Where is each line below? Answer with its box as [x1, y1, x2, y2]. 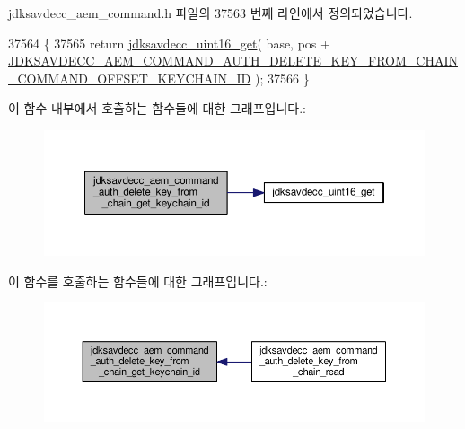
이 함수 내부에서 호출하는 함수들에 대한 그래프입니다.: [8, 99, 306, 118]
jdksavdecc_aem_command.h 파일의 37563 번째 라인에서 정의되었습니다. [8, 4, 413, 22]
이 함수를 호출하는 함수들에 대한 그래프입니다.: [8, 271, 268, 290]
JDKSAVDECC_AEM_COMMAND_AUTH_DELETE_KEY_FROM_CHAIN [8, 51, 458, 70]
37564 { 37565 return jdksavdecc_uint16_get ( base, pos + [8, 33, 330, 52]
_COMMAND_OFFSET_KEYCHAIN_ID [8, 68, 251, 87]
